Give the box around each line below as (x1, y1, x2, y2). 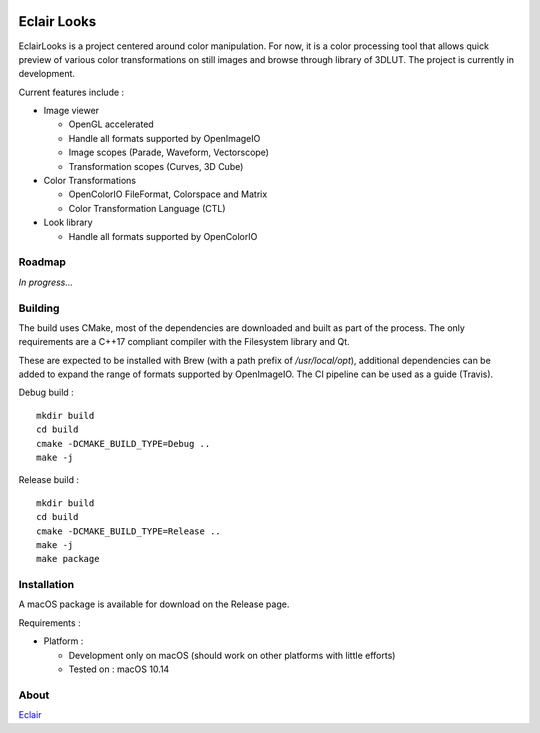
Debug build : (18, 386, 74, 399)
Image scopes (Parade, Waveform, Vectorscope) (68, 146, 270, 159)
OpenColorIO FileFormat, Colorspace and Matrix (68, 188, 268, 200)
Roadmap (18, 255, 67, 269)
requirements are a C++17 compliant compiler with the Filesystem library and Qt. (18, 336, 350, 348)
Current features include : (18, 86, 125, 98)
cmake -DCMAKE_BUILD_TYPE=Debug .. (36, 438, 211, 449)
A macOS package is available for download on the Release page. (18, 598, 290, 610)
